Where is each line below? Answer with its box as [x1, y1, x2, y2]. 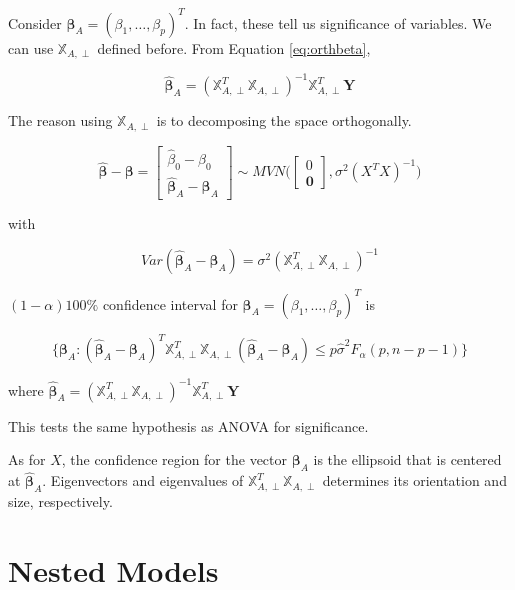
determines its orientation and [322, 470, 507, 491]
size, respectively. [8, 491, 113, 511]
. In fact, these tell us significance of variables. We [184, 12, 492, 33]
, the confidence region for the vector [61, 449, 287, 470]
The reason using [8, 110, 113, 131]
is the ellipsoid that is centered [313, 449, 502, 470]
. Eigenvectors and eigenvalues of [42, 470, 244, 491]
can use [8, 37, 54, 58]
